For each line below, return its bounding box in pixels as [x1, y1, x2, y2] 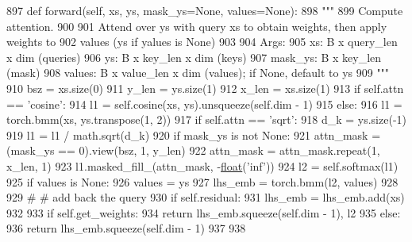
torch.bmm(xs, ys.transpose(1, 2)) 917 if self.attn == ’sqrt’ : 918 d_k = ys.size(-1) [6, 111, 406, 128]
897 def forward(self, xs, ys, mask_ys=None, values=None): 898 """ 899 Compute [6, 2, 403, 18]
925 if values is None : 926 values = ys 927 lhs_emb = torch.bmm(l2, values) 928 [6, 173, 399, 190]
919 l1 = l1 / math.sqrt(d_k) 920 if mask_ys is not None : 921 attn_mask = [6, 126, 381, 143]
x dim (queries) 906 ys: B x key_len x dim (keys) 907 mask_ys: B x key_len [6, 48, 382, 65]
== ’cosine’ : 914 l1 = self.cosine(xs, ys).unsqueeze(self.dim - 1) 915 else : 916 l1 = [6, 95, 402, 112]
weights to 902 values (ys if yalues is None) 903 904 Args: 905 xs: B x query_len [6, 33, 398, 50]
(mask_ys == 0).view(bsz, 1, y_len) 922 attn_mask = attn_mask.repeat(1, [6, 142, 380, 159]
